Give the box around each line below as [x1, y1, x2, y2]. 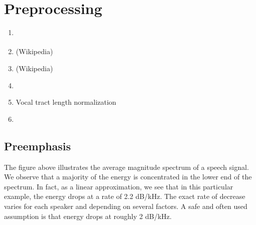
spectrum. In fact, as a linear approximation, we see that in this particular [4, 181, 233, 191]
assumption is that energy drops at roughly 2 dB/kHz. [4, 210, 172, 221]
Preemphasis [4, 138, 71, 153]
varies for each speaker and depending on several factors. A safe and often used [4, 201, 247, 211]
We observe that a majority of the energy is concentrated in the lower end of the [4, 171, 252, 182]
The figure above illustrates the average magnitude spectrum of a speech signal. [4, 161, 249, 172]
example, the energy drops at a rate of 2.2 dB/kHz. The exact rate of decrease [4, 191, 245, 201]
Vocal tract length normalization [16, 97, 116, 107]
